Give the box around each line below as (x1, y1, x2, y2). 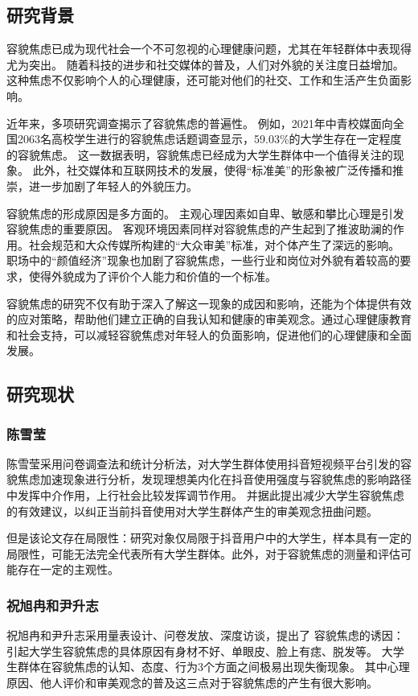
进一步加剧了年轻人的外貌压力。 (28, 177, 198, 194)
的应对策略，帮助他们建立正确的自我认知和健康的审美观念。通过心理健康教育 (6, 311, 412, 327)
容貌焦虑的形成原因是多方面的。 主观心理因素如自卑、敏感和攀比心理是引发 (6, 204, 404, 221)
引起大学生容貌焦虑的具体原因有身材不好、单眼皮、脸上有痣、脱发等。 (6, 642, 378, 659)
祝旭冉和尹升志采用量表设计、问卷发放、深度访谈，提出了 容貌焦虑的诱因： (6, 627, 404, 644)
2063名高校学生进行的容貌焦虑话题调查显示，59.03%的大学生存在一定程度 (17, 130, 402, 147)
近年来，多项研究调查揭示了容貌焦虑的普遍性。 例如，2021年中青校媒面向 (6, 114, 393, 131)
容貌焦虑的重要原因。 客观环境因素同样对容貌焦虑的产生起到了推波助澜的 (6, 220, 393, 237)
